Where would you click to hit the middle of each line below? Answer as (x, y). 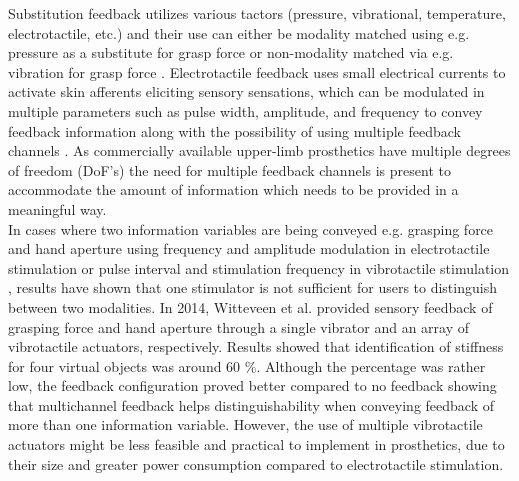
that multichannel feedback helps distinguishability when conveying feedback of (251, 404)
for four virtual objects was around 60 (124, 365)
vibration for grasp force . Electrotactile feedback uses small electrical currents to (257, 71)
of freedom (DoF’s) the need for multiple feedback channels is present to (229, 169)
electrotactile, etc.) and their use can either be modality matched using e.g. (239, 32)
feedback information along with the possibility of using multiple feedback (234, 130)
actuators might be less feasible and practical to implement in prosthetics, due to (256, 444)
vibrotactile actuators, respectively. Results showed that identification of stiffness (256, 346)
